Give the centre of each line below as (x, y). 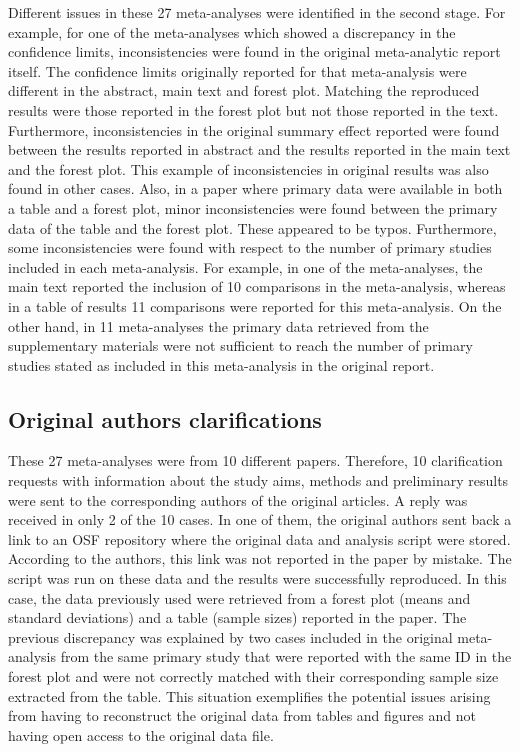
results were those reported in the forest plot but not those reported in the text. (253, 109)
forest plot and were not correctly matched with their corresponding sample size (253, 676)
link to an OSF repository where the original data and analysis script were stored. (259, 538)
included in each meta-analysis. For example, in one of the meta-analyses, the (245, 266)
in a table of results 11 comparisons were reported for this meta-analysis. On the (255, 305)
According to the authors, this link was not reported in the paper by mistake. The (260, 558)
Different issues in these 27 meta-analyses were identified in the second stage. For (257, 12)
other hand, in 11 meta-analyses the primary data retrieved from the (218, 325)
